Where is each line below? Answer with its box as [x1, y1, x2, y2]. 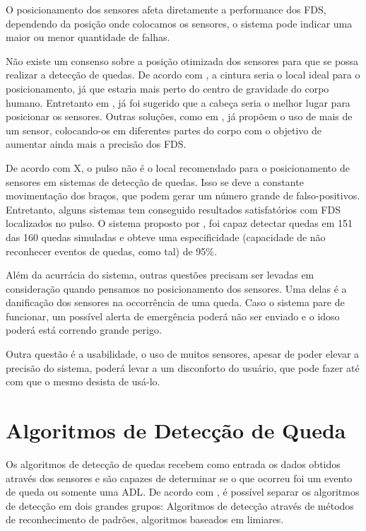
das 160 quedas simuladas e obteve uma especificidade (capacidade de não [6, 229, 326, 244]
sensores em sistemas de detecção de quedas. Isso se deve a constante [6, 174, 304, 189]
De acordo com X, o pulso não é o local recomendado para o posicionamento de [6, 160, 350, 175]
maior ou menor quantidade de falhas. [6, 30, 170, 45]
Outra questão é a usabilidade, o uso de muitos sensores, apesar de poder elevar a [6, 346, 360, 361]
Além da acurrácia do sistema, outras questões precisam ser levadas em [6, 267, 314, 282]
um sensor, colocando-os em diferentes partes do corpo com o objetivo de [6, 122, 321, 137]
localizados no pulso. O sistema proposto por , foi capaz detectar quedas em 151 [6, 216, 353, 231]
